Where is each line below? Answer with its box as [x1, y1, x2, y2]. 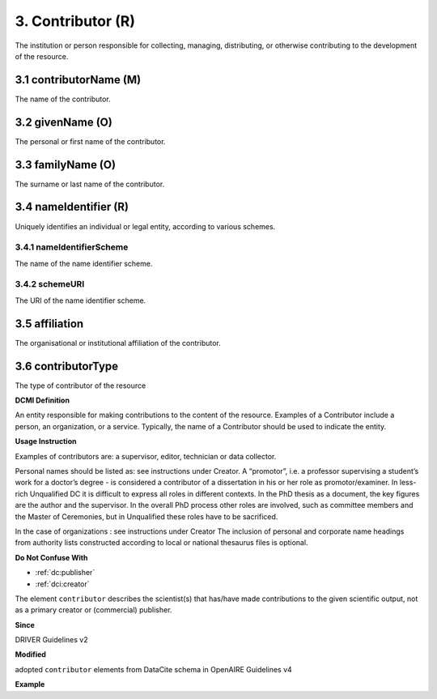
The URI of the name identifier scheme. [15, 296, 146, 305]
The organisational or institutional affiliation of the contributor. [15, 338, 222, 347]
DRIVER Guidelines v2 [15, 635, 88, 645]
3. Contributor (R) [15, 12, 136, 30]
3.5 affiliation [15, 317, 84, 330]
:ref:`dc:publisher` [35, 568, 95, 578]
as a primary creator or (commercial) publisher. [15, 605, 172, 615]
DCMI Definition [15, 395, 70, 405]
